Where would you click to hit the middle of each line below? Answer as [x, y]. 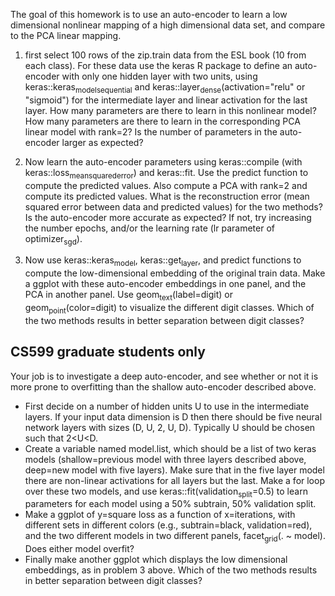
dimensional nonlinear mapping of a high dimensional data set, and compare [168, 25]
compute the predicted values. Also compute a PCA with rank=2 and [166, 185]
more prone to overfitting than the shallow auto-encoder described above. [163, 386]
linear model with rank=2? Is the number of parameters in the [151, 131]
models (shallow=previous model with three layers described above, [165, 459]
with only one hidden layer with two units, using [159, 76]
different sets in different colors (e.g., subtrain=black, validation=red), [168, 525]
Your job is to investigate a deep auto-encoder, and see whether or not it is [164, 376]
